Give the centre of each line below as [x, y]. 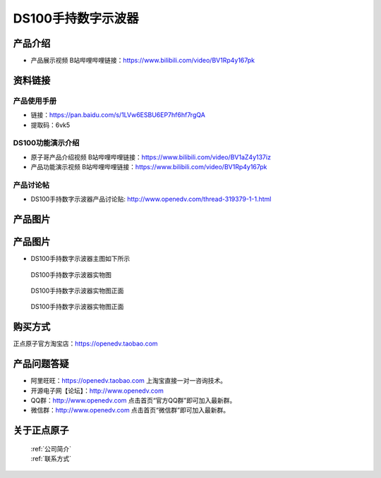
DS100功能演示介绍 [46, 143]
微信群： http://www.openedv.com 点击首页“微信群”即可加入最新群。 [130, 410]
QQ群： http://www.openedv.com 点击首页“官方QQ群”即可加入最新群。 [133, 400]
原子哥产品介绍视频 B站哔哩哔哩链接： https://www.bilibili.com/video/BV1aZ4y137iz [151, 157]
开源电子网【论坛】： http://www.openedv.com [97, 391]
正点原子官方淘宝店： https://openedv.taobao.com [85, 344]
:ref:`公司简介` [51, 448]
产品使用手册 [35, 101]
